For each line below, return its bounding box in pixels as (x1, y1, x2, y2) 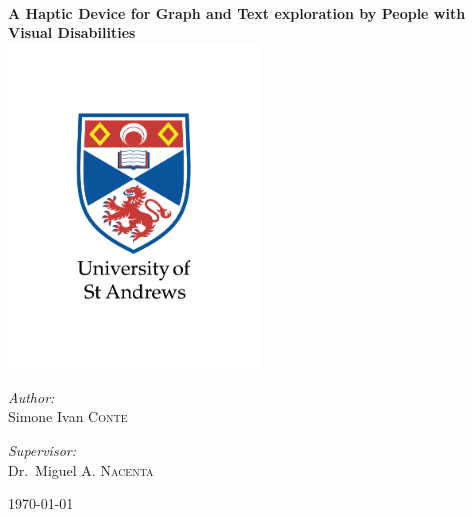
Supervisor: (8, 440, 76, 460)
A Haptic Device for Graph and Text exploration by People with (8, 2, 466, 23)
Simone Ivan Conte (8, 406, 128, 427)
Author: (8, 386, 55, 407)
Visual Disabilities (8, 22, 136, 43)
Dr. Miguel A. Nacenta (8, 459, 154, 480)
